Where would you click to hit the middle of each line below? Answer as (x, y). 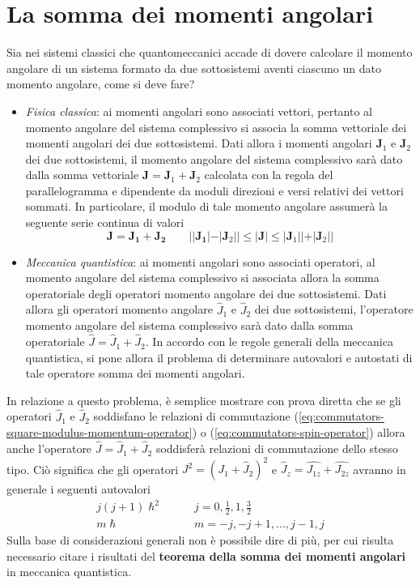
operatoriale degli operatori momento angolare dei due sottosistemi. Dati (206, 293)
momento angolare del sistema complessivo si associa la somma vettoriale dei (216, 127)
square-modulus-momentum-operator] (100, 432)
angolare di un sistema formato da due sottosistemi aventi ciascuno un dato (194, 68)
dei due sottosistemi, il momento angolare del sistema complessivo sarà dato (214, 158)
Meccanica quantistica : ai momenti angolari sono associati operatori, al (200, 261)
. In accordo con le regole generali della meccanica (269, 342)
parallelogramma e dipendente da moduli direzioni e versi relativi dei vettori (214, 190)
